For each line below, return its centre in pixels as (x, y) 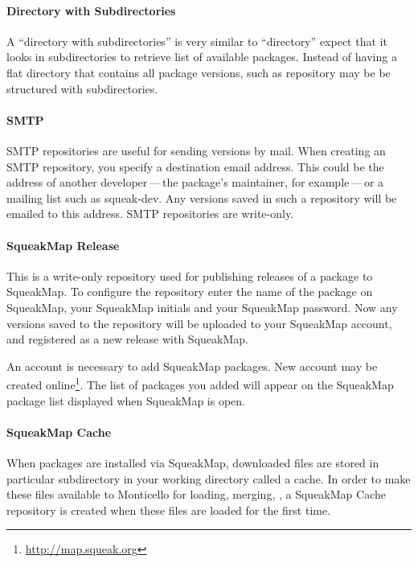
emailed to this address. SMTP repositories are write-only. (150, 214)
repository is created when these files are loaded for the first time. (169, 510)
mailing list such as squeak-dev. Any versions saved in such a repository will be (202, 197)
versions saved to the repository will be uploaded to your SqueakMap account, (199, 323)
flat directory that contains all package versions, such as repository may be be (199, 72)
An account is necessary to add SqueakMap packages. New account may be (192, 366)
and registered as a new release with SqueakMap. (127, 339)
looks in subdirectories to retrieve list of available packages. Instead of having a (202, 57)
